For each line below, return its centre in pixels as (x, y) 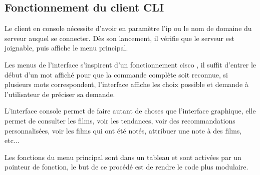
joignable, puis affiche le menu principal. (66, 48)
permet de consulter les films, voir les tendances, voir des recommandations (120, 120)
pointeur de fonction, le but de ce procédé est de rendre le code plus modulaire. (126, 167)
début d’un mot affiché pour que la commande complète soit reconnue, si (116, 74)
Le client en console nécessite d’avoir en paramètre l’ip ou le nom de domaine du (128, 28)
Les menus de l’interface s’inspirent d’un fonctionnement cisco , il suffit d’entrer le (131, 64)
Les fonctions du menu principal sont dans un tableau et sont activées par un (123, 157)
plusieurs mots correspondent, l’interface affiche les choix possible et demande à (126, 84)
